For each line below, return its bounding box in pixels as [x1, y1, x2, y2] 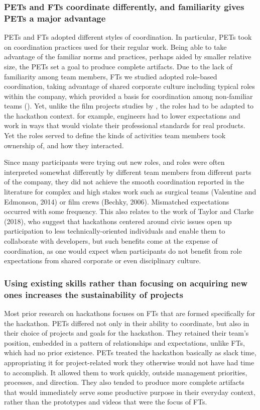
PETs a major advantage [4, 12, 106, 24]
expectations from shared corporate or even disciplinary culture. [4, 255, 201, 266]
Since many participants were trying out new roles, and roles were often [4, 157, 225, 167]
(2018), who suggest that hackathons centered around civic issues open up [4, 216, 232, 226]
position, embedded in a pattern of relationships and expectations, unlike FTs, [4, 337, 245, 348]
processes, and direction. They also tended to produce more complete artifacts [4, 377, 244, 387]
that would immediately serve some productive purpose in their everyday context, [4, 386, 255, 397]
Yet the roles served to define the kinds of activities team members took [4, 130, 226, 141]
